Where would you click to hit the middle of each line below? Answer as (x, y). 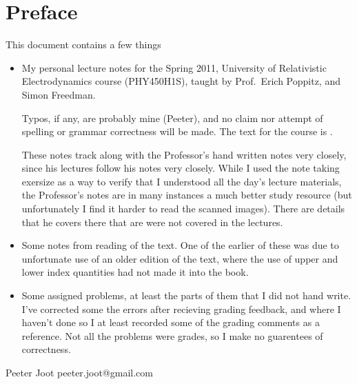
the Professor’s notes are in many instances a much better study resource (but (187, 195)
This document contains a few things (83, 44)
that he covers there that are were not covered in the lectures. (152, 222)
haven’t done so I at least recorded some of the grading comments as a (171, 322)
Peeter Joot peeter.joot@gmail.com (79, 372)
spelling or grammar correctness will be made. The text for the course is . (177, 131)
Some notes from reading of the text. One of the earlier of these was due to (180, 245)
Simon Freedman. (59, 94)
